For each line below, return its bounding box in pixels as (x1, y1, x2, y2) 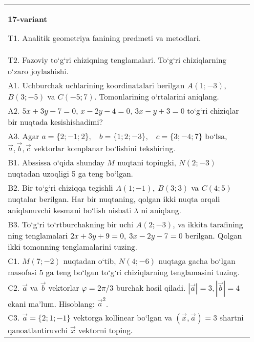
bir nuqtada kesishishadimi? (8, 116, 103, 127)
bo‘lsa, (205, 130, 227, 141)
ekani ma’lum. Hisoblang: (8, 298, 95, 309)
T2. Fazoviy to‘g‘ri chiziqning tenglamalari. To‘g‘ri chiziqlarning (8, 54, 227, 65)
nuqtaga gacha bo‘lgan (158, 255, 235, 266)
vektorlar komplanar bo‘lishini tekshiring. (34, 142, 175, 154)
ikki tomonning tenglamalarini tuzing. (8, 241, 137, 252)
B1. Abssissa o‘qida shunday (8, 156, 105, 168)
